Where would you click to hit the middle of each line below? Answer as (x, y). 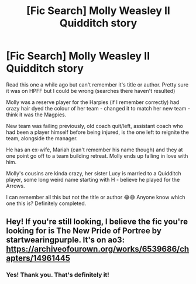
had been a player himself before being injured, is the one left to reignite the (97, 132)
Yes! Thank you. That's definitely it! (58, 275)
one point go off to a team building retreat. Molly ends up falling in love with (97, 155)
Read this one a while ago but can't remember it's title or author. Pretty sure (97, 84)
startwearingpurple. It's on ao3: (65, 240)
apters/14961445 (38, 258)
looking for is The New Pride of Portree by (84, 231)
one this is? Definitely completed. (46, 203)
